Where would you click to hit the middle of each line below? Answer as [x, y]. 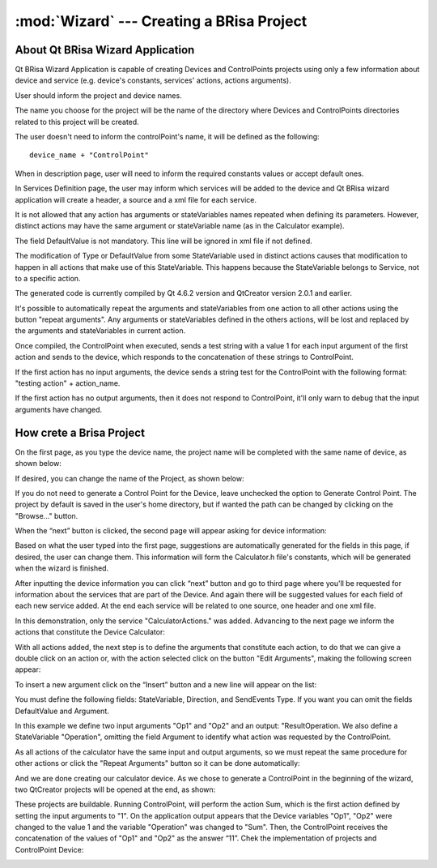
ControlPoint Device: [49, 849]
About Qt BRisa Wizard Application [105, 50]
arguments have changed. [59, 409]
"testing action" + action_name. [68, 383]
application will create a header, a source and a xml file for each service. [136, 199]
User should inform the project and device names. [98, 95]
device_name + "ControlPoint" [89, 155]
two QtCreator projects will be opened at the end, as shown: [115, 789]
